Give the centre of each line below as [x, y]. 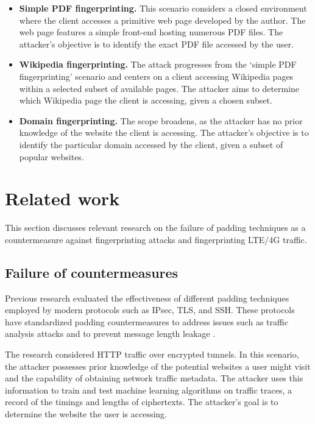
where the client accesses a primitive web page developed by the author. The [162, 20]
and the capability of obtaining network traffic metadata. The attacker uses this [154, 378]
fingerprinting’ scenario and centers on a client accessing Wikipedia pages [156, 76]
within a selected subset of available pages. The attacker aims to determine [159, 88]
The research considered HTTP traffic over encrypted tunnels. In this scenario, [152, 354]
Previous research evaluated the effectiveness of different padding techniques [147, 298]
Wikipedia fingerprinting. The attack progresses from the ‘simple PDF [158, 64]
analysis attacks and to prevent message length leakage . [110, 334]
